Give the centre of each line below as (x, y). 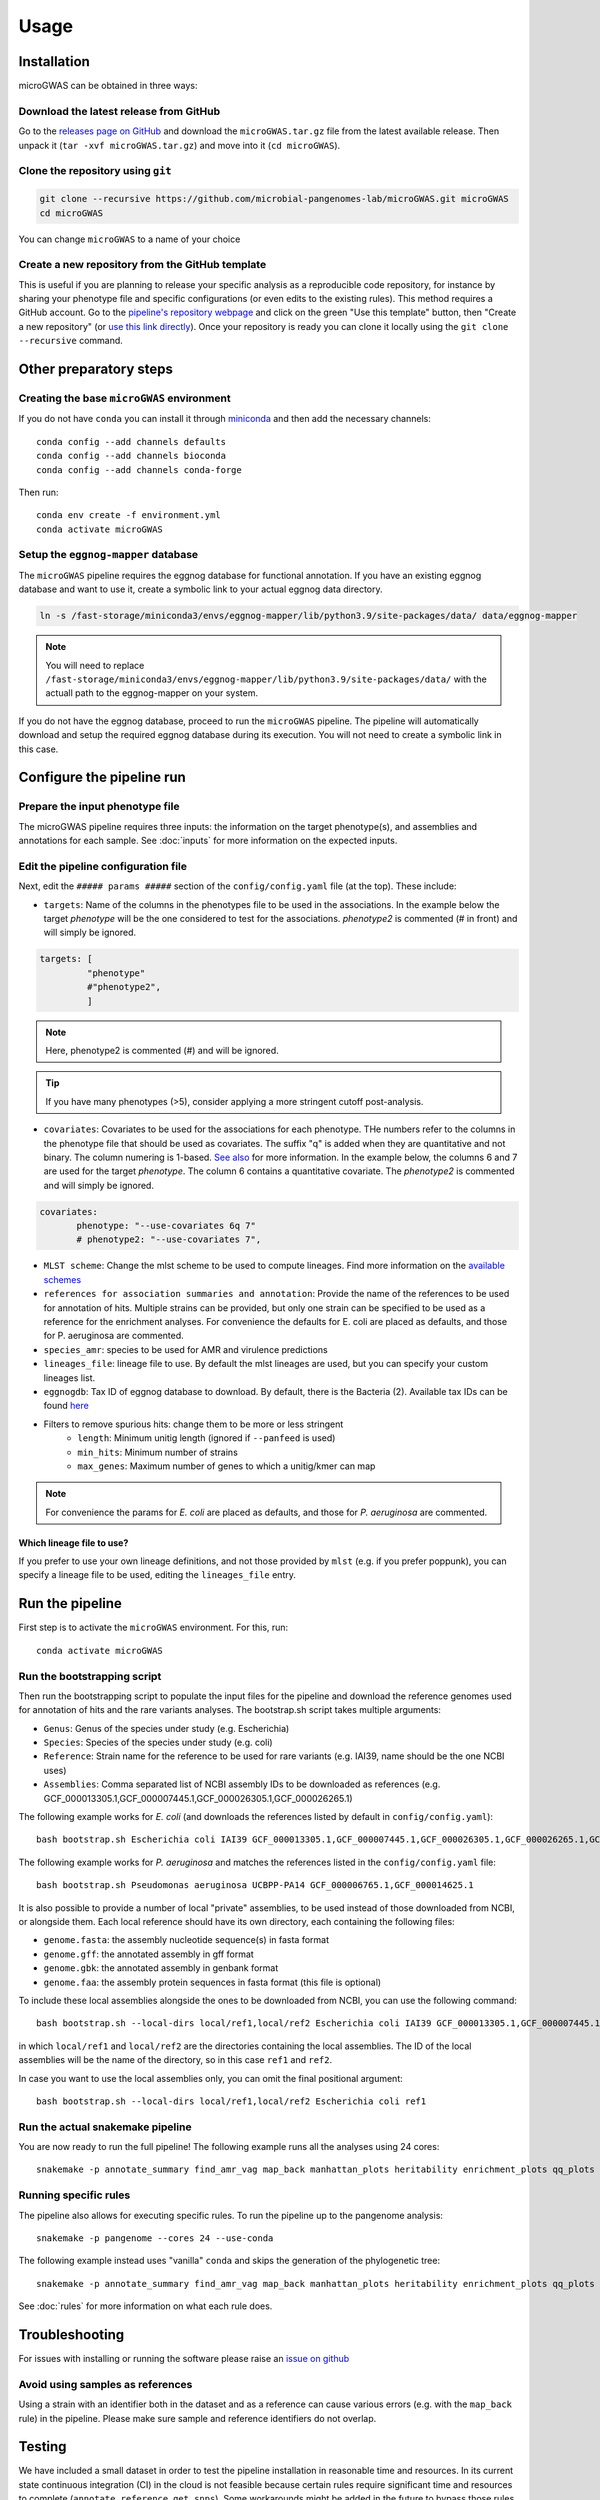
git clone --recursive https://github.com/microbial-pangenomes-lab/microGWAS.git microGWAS (274, 199)
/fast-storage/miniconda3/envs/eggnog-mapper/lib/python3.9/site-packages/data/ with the (266, 679)
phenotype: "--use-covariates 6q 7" (166, 1226)
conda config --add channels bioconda (131, 456)
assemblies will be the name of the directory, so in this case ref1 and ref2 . (175, 2060)
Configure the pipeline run (102, 777)
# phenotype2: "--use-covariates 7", (169, 1239)
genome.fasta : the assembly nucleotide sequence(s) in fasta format (186, 1940)
